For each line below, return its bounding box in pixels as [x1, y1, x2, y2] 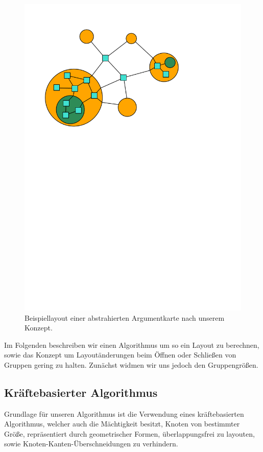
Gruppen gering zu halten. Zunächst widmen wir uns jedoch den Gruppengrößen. [4, 359, 258, 370]
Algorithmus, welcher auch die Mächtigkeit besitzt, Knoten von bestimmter [4, 418, 240, 429]
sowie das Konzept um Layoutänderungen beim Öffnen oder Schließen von [4, 349, 236, 360]
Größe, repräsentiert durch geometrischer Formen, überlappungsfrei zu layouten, [4, 428, 255, 439]
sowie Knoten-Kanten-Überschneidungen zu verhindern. [4, 438, 178, 449]
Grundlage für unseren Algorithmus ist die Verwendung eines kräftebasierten [4, 408, 244, 419]
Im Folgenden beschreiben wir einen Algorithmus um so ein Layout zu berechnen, [4, 339, 259, 350]
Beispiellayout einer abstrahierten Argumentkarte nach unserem [25, 312, 225, 323]
